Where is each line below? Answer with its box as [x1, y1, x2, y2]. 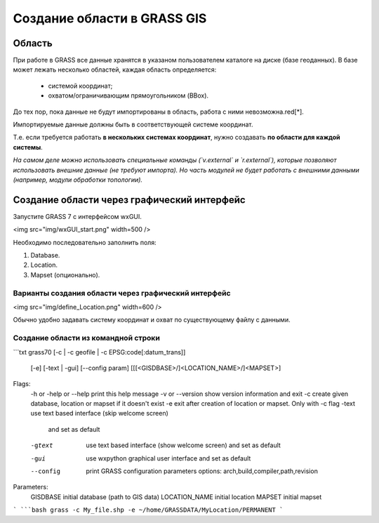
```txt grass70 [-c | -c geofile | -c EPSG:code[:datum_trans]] [13, 347, 186, 356]
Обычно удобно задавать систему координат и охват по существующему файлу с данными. [13, 316, 291, 324]
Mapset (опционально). [30, 270, 100, 279]
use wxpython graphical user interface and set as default [86, 454, 251, 463]
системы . [13, 143, 44, 151]
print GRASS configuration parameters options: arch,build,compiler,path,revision [86, 467, 319, 475]
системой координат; [48, 81, 113, 90]
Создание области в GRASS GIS [13, 11, 207, 26]
